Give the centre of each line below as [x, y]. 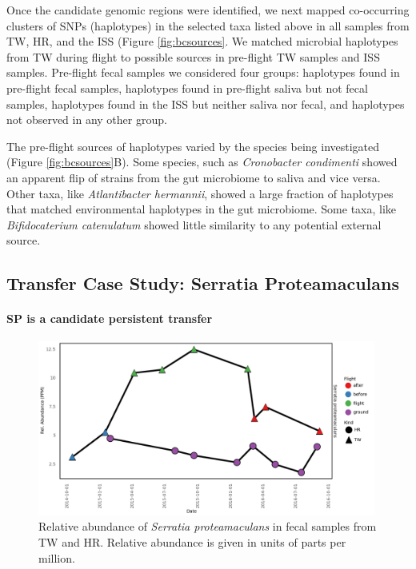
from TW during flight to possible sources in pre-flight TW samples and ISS [193, 56]
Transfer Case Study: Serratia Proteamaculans [203, 283]
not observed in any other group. [87, 119]
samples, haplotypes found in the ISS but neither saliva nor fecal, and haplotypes [206, 103]
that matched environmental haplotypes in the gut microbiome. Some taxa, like [202, 209]
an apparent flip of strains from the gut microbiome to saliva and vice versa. [194, 177]
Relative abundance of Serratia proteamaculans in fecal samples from [208, 526]
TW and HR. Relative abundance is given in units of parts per [192, 541]
